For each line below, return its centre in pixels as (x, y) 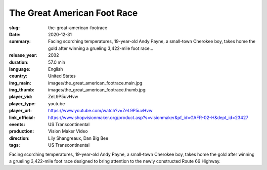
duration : (19, 62)
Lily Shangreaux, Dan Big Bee (78, 138)
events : (17, 125)
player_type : (22, 103)
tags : (15, 145)
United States (62, 76)
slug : (14, 28)
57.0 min (57, 62)
